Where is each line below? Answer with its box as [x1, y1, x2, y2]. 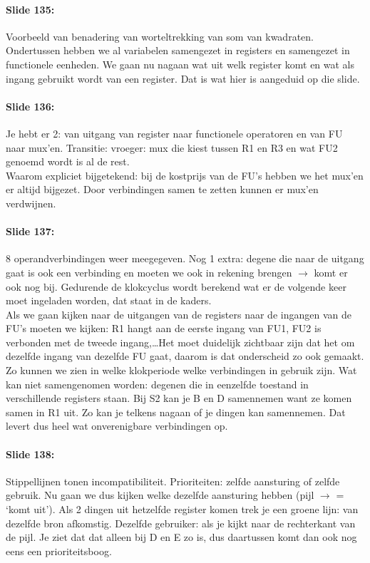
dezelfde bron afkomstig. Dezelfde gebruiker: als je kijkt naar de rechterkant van [6, 515, 356, 530]
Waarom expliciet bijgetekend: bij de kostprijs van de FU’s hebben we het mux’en [6, 167, 364, 182]
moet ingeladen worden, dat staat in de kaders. [6, 293, 212, 308]
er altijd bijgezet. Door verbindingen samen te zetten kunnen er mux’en [6, 182, 319, 197]
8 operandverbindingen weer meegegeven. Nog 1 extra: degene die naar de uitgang [6, 251, 364, 266]
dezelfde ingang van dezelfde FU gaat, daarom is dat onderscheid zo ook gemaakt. [6, 348, 364, 363]
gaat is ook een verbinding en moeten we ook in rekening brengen [6, 264, 292, 279]
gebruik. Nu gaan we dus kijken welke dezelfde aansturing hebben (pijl [6, 487, 314, 502]
